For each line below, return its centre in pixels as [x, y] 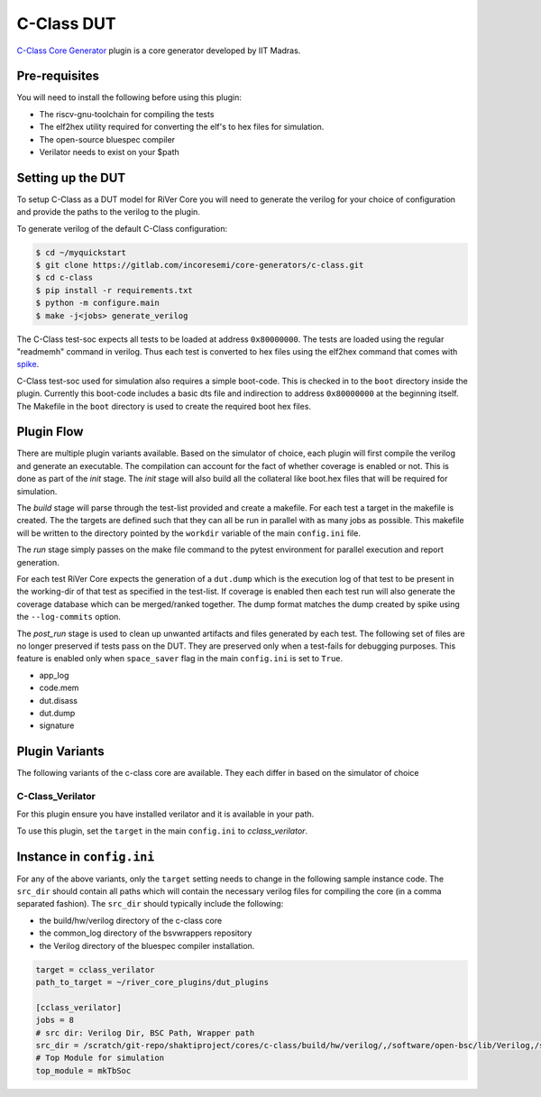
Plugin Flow [50, 432]
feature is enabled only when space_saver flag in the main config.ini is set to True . [180, 659]
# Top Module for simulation [100, 1058]
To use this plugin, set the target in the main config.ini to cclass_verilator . [162, 831]
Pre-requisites [58, 76]
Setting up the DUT [71, 177]
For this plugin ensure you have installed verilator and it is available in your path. [165, 814]
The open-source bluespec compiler [107, 139]
